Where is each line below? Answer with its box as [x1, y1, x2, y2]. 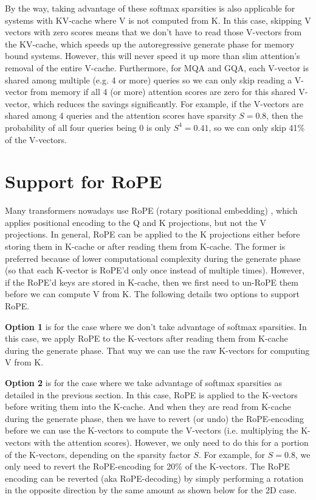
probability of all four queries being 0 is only [5, 121, 171, 133]
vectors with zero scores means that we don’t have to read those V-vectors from [5, 26, 302, 38]
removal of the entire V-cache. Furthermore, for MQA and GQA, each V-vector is [5, 61, 309, 74]
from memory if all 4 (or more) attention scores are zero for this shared [30, 85, 296, 98]
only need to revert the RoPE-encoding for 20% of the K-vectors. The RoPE [5, 460, 290, 473]
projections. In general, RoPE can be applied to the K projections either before [5, 228, 300, 241]
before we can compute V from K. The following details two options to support [5, 287, 300, 300]
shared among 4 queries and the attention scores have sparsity [5, 109, 236, 122]
